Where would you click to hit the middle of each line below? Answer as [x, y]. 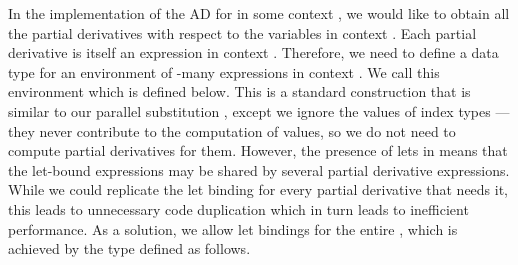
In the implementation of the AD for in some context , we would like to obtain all [259, 13]
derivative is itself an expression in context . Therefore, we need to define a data [253, 52]
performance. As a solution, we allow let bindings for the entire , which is [233, 228]
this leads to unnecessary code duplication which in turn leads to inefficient [238, 208]
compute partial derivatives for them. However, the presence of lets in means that [258, 150]
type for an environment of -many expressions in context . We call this [224, 71]
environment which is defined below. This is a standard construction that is [239, 91]
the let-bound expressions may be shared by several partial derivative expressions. [259, 169]
